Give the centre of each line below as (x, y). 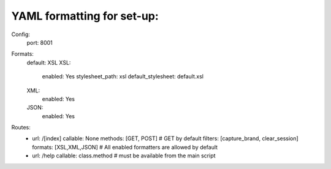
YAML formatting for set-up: (85, 16)
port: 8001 (40, 42)
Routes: (21, 127)
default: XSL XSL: (49, 62)
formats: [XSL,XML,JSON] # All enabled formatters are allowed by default (125, 147)
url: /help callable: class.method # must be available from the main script (124, 156)
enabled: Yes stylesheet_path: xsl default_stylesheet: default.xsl (123, 77)
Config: (21, 34)
